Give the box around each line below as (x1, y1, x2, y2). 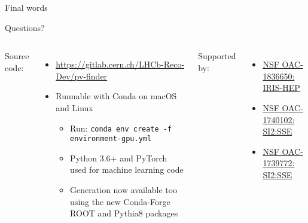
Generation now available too (70, 184, 178, 196)
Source (5, 50, 29, 62)
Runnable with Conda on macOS (56, 90, 177, 102)
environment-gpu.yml (70, 135, 152, 143)
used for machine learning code (70, 163, 184, 176)
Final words (5, 1, 48, 13)
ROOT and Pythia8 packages (70, 207, 178, 219)
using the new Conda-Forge (70, 195, 170, 207)
